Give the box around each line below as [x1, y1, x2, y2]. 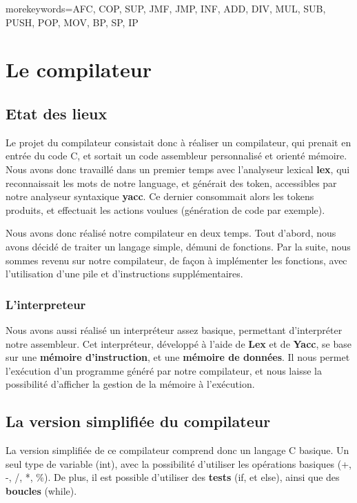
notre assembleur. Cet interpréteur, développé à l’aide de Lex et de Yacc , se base [6, 336, 351, 351]
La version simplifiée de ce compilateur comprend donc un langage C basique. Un [6, 443, 349, 457]
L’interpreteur [6, 295, 86, 313]
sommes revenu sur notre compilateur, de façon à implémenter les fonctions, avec [6, 253, 347, 267]
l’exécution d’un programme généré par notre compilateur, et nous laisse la [6, 363, 322, 377]
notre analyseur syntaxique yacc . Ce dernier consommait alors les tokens [6, 189, 314, 204]
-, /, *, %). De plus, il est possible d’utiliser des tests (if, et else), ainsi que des [6, 470, 340, 484]
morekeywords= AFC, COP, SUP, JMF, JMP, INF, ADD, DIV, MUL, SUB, [6, 1, 326, 15]
